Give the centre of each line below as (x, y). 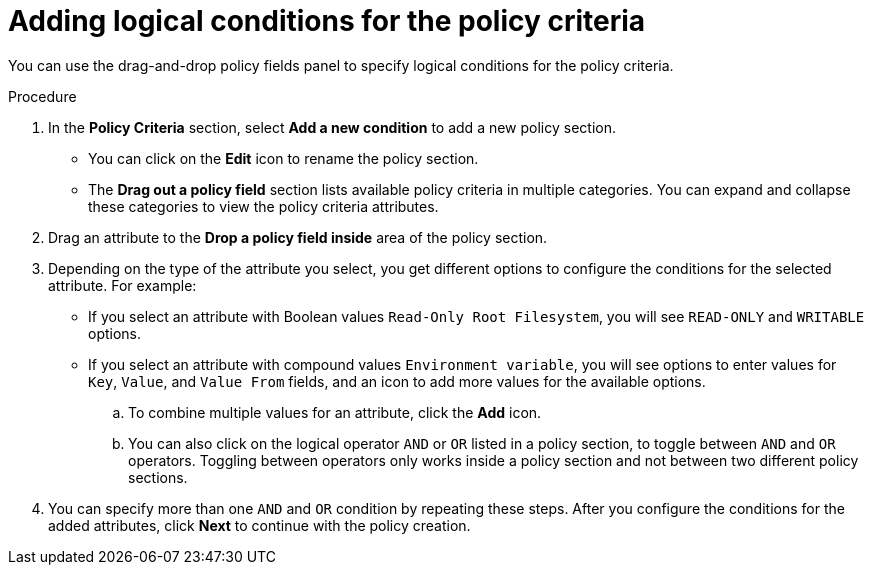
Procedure (42, 96)
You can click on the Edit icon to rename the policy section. (283, 158)
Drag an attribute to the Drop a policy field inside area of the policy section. (298, 237)
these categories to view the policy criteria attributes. (263, 206)
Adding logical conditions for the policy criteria (327, 21)
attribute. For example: (122, 285)
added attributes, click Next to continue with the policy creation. (259, 525)
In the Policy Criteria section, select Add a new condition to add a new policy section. (332, 127)
